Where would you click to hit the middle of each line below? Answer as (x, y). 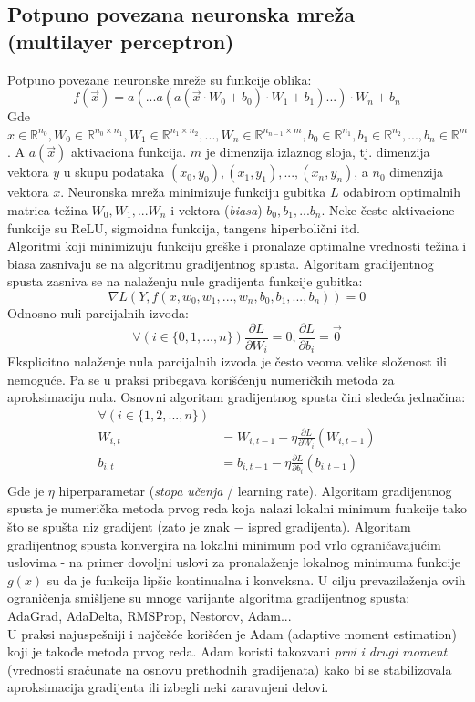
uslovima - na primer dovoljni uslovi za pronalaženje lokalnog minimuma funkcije (234, 562)
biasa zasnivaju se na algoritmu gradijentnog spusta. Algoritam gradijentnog (221, 263)
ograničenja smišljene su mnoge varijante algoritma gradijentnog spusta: (209, 598)
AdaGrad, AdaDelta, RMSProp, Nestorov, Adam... (150, 616)
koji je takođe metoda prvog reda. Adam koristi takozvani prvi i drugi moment (227, 651)
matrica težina (47, 209)
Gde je (26, 490)
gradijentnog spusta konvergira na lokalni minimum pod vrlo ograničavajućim (224, 544)
